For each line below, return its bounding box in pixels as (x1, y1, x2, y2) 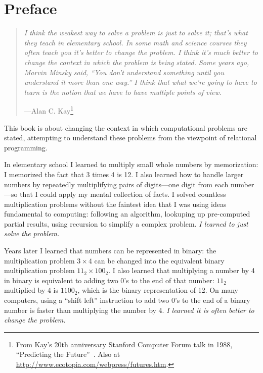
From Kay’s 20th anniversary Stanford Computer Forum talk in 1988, (16, 339, 233, 349)
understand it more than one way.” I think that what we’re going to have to (24, 77, 257, 87)
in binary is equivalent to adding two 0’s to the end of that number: (4, 275, 214, 285)
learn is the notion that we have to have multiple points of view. (24, 86, 222, 97)
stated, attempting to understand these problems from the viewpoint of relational (4, 132, 257, 143)
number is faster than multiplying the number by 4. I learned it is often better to (4, 304, 254, 315)
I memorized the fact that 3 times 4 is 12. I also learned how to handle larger (4, 169, 244, 179)
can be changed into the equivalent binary (94, 255, 225, 265)
